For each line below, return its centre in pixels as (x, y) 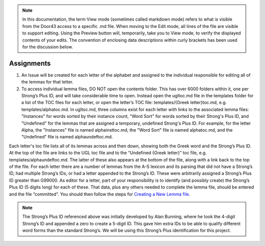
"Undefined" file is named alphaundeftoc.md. (67, 137)
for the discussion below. (48, 47)
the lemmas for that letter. (47, 82)
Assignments (30, 63)
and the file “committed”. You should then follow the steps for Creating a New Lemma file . (100, 194)
